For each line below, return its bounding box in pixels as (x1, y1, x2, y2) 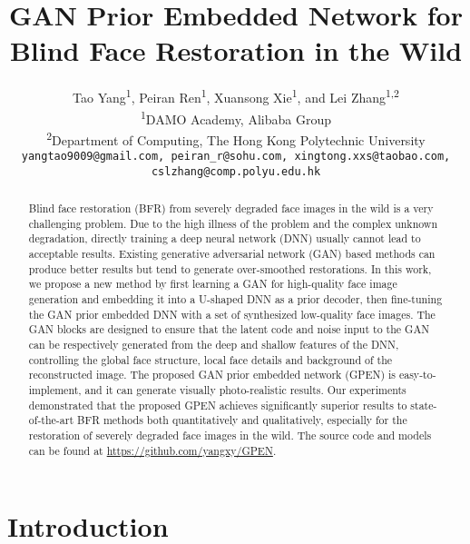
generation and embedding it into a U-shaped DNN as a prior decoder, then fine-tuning (28, 292, 443, 307)
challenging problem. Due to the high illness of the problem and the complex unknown (28, 215, 438, 231)
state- (410, 397, 437, 412)
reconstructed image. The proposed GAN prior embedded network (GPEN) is (28, 367, 396, 382)
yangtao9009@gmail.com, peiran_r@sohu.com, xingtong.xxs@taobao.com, (21, 150, 451, 163)
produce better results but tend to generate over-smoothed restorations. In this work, (28, 261, 432, 276)
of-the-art (28, 412, 74, 428)
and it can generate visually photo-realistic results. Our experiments (84, 382, 406, 398)
